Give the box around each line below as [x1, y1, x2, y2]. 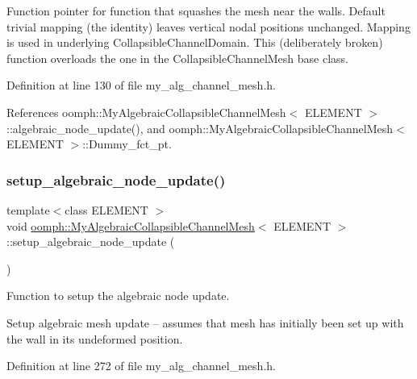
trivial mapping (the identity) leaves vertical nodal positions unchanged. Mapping [6, 18, 411, 35]
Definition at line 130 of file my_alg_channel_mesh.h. [6, 77, 276, 94]
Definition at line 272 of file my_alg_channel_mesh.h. [6, 357, 276, 374]
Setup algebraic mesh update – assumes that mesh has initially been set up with [6, 314, 404, 331]
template [6, 201, 50, 218]
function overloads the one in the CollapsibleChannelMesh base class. [6, 49, 349, 66]
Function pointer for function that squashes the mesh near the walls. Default [6, 2, 386, 19]
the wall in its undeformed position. [6, 330, 183, 347]
